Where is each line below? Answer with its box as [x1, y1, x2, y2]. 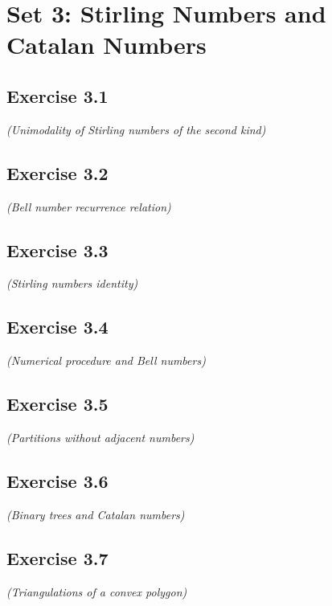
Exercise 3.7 [6, 545, 109, 570]
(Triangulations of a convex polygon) [6, 583, 187, 600]
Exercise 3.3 [6, 237, 109, 262]
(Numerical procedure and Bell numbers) [6, 352, 206, 369]
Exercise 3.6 [6, 468, 109, 493]
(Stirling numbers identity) [6, 275, 138, 292]
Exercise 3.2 [6, 160, 109, 185]
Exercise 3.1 [6, 83, 109, 108]
